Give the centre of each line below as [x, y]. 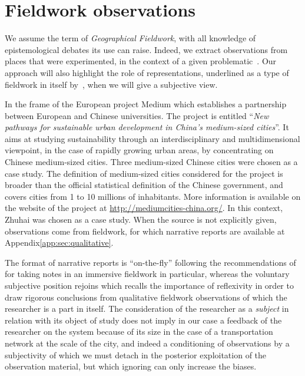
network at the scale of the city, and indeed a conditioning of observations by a [147, 343]
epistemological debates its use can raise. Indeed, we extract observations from [146, 49]
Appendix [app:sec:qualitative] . [59, 243]
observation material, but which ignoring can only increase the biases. [131, 366]
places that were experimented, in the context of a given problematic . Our [141, 61]
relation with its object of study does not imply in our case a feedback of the [143, 320]
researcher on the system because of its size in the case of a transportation [139, 332]
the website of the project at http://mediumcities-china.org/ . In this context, [144, 208]
